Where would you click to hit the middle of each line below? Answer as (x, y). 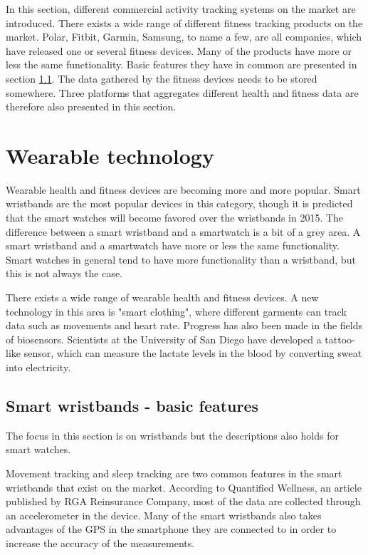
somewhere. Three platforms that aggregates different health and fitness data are (182, 92)
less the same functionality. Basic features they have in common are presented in (182, 64)
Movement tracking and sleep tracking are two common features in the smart (174, 473)
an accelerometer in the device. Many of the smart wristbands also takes (164, 515)
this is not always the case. (64, 273)
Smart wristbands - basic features (132, 405)
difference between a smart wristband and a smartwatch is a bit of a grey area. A (183, 231)
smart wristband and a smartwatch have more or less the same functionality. (173, 245)
